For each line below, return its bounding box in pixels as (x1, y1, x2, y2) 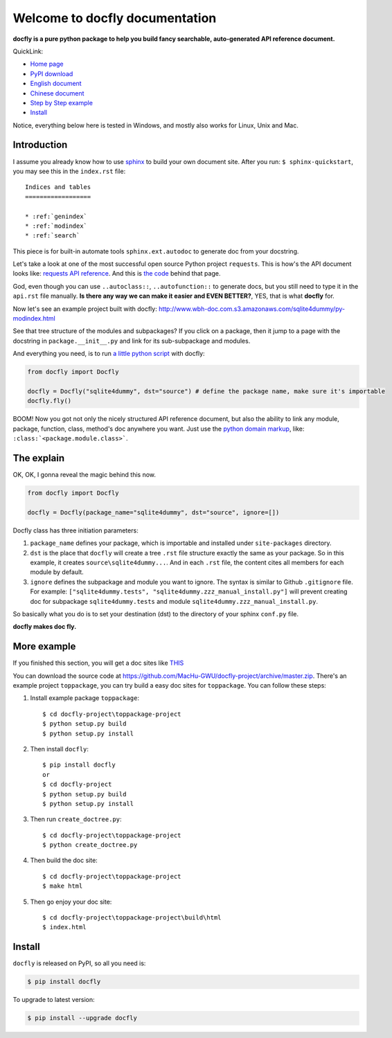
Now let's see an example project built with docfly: (12, 305, 157, 313)
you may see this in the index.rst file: (12, 167, 126, 175)
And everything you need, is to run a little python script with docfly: (12, 350, 205, 358)
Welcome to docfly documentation (12, 10, 217, 26)
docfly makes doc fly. (12, 623, 77, 631)
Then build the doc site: (30, 856, 98, 865)
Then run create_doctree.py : (30, 815, 122, 823)
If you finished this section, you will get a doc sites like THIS (12, 659, 184, 668)
